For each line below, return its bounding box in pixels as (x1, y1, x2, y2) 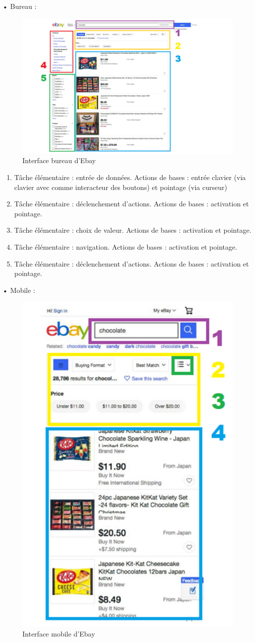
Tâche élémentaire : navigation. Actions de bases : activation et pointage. (14, 241, 238, 252)
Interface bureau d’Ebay (22, 155, 96, 166)
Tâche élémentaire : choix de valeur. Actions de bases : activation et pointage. (14, 225, 252, 235)
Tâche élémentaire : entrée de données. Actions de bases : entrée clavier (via (14, 172, 246, 182)
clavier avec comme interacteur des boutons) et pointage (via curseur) (14, 182, 227, 192)
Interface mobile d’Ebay (22, 629, 95, 639)
